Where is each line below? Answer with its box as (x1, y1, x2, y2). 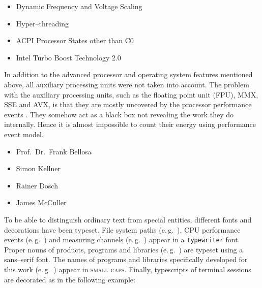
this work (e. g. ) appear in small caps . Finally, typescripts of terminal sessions (4, 264, 251, 274)
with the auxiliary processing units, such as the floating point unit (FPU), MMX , (4, 89, 258, 100)
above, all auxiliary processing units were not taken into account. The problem (4, 79, 249, 89)
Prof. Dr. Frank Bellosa (16, 146, 92, 156)
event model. (4, 129, 44, 139)
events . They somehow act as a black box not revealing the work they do (4, 109, 234, 119)
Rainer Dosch (16, 180, 58, 190)
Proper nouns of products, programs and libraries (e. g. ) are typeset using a (4, 244, 243, 254)
